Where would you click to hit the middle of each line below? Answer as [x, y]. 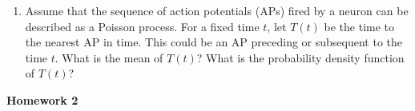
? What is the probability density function [300, 57]
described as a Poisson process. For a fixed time [142, 26]
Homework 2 [42, 99]
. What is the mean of [109, 57]
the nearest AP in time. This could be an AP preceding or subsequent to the [214, 42]
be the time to [359, 26]
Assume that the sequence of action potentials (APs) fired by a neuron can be [217, 10]
